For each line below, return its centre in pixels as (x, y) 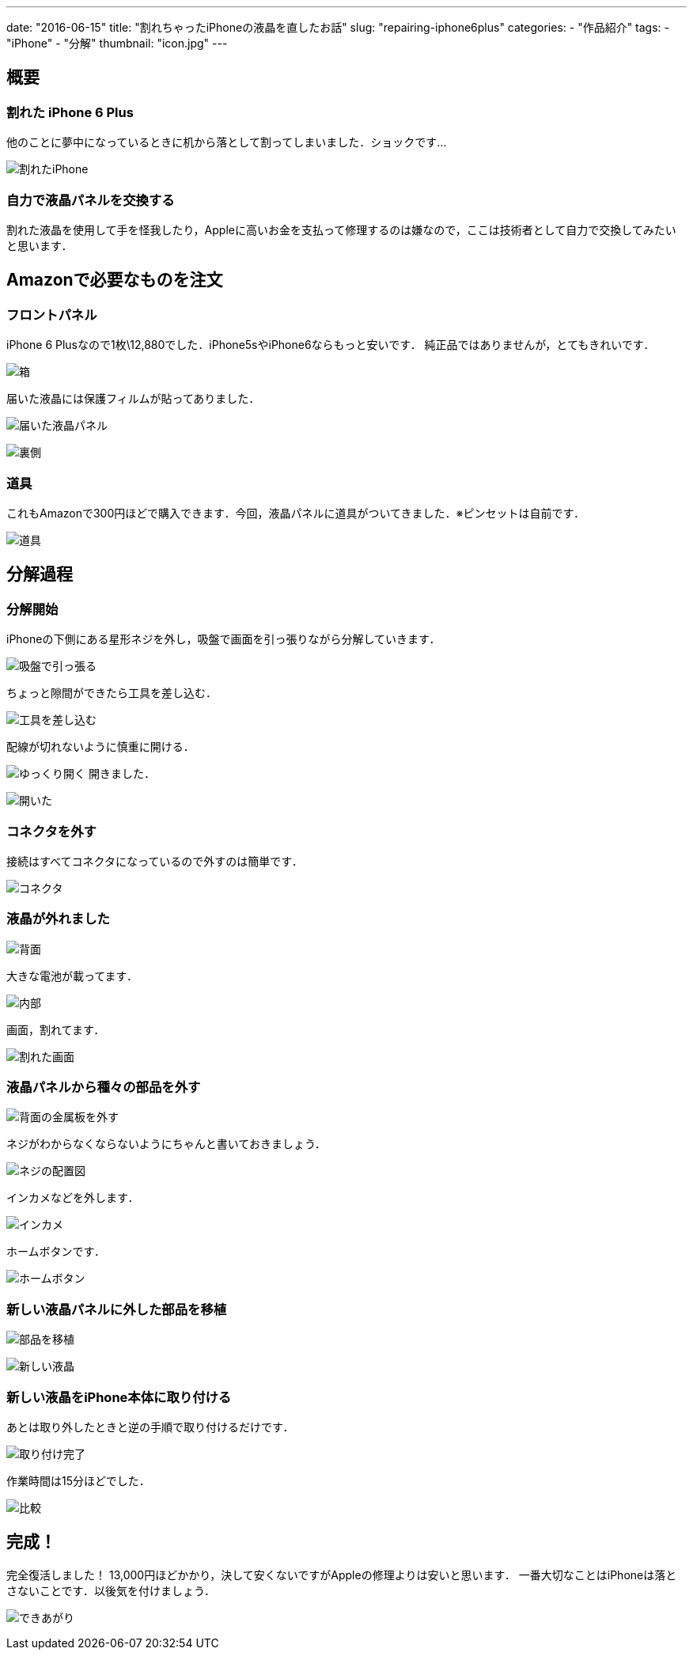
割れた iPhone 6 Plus (70, 112)
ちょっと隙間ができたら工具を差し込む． (112, 693)
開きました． (121, 774)
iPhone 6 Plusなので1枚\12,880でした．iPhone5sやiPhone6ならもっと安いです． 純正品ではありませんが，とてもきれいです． (331, 345)
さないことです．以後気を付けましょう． (111, 1590)
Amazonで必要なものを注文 (115, 280)
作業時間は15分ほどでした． (78, 1480)
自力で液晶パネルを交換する (91, 200)
